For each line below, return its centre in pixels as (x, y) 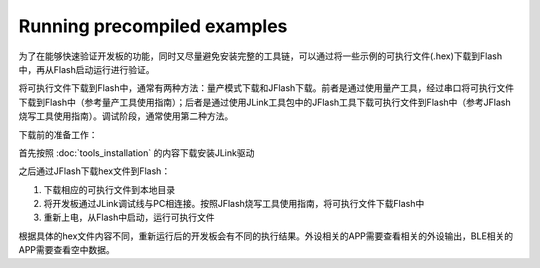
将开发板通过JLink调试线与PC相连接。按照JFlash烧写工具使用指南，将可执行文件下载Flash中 (234, 204)
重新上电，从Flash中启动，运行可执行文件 (129, 217)
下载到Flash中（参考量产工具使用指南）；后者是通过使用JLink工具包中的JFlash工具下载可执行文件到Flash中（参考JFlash (264, 102)
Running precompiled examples (153, 26)
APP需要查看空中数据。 (66, 250)
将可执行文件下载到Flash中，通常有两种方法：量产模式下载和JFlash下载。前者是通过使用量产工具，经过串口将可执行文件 (266, 88)
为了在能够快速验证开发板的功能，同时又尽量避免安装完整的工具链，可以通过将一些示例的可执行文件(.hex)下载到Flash (260, 56)
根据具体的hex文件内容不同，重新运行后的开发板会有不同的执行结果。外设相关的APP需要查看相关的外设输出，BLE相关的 (266, 236)
